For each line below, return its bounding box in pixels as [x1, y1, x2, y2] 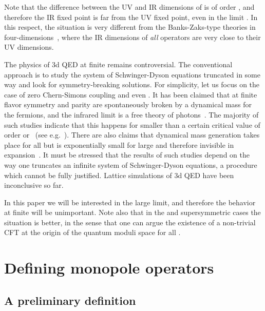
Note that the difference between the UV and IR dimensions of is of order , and [4, 2, 255, 12]
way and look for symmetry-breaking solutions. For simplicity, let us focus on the [4, 79, 260, 90]
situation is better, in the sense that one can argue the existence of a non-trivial [4, 217, 256, 227]
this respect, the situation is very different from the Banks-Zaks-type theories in [4, 22, 256, 32]
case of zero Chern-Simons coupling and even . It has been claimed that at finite [4, 89, 257, 100]
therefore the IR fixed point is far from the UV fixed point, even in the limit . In [4, 11, 258, 22]
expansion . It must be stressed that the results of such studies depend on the [4, 149, 250, 160]
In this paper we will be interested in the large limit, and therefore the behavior [4, 197, 256, 207]
